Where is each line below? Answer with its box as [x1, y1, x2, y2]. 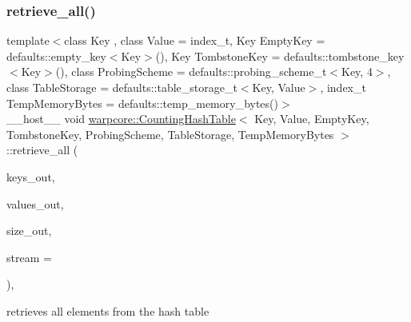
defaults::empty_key [6, 47, 106, 64]
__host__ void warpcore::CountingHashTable [6, 110, 236, 127]
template [6, 32, 50, 49]
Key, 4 [341, 63, 373, 80]
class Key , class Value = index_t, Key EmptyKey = [64, 32, 325, 49]
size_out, [6, 222, 52, 239]
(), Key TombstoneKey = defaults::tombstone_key [155, 47, 405, 64]
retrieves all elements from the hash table [6, 302, 209, 319]
